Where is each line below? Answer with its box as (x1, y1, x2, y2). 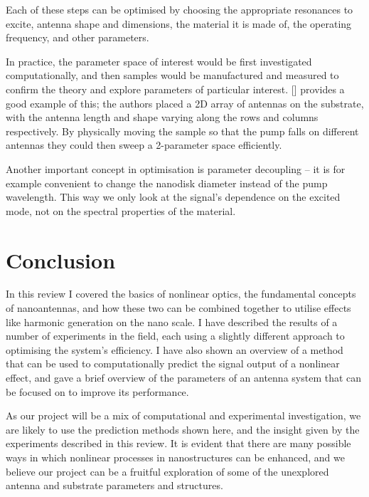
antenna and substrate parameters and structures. (6, 478, 223, 493)
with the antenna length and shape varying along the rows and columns (6, 110, 319, 125)
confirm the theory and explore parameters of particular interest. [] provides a (6, 81, 345, 96)
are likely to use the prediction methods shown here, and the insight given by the (6, 422, 360, 436)
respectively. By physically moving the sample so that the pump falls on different (6, 123, 359, 138)
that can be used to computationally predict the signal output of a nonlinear (6, 356, 340, 371)
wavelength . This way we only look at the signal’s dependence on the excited (6, 189, 341, 204)
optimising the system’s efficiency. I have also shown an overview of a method (6, 342, 343, 357)
